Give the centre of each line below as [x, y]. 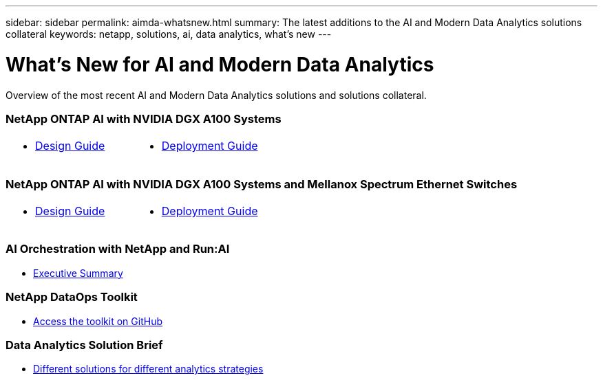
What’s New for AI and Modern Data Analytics [220, 64]
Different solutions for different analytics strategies [148, 369]
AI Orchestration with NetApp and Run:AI [118, 249]
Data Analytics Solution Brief [84, 345]
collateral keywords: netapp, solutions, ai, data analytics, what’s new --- [169, 34]
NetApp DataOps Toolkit [72, 297]
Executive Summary [78, 273]
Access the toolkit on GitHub [98, 321]
